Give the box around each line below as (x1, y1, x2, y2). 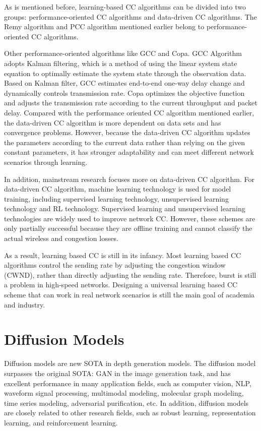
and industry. (4, 299, 45, 310)
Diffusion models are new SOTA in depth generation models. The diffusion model (4, 358, 256, 368)
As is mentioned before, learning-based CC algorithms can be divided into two (4, 2, 246, 12)
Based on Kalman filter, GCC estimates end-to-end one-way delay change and (4, 78, 245, 88)
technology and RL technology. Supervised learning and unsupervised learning (4, 203, 245, 214)
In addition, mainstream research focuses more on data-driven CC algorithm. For (4, 173, 254, 184)
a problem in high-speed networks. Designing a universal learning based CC (4, 279, 238, 290)
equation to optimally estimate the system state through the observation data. (4, 68, 246, 78)
